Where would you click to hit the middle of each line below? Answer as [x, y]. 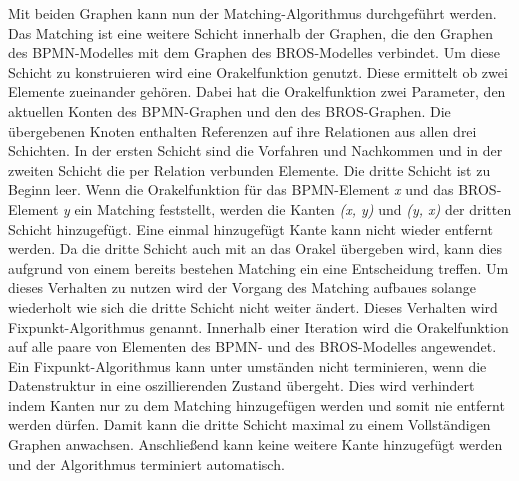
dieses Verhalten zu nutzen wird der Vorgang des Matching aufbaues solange [242, 287]
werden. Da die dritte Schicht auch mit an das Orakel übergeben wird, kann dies [255, 248]
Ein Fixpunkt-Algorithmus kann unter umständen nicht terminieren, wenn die [247, 365]
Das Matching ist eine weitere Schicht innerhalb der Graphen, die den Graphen [250, 32]
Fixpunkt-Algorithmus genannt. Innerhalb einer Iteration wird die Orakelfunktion [258, 326]
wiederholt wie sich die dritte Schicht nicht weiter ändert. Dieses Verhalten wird [253, 306]
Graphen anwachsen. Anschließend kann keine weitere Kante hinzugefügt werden [255, 444]
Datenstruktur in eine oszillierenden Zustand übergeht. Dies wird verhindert [241, 385]
